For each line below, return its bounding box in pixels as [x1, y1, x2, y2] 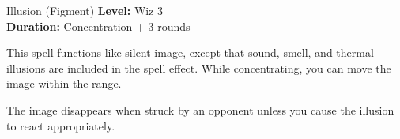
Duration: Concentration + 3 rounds [6, 17, 191, 34]
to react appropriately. [6, 117, 115, 133]
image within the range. [6, 75, 122, 92]
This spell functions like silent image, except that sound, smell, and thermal [6, 44, 374, 61]
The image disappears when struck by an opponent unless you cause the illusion [6, 101, 394, 118]
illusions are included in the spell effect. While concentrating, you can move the [6, 59, 391, 76]
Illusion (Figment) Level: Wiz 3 [6, 2, 164, 18]
